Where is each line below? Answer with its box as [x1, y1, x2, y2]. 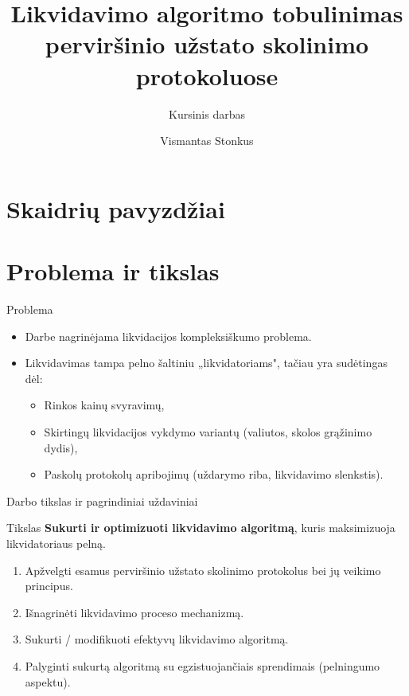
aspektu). [25, 673, 71, 690]
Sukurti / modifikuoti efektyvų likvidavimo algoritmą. [25, 631, 289, 647]
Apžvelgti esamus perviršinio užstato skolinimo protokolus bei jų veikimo [25, 561, 381, 578]
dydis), [44, 439, 78, 456]
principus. [25, 577, 73, 594]
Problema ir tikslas [6, 255, 220, 287]
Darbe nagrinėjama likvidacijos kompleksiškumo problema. [25, 327, 312, 344]
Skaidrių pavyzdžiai [6, 192, 225, 225]
